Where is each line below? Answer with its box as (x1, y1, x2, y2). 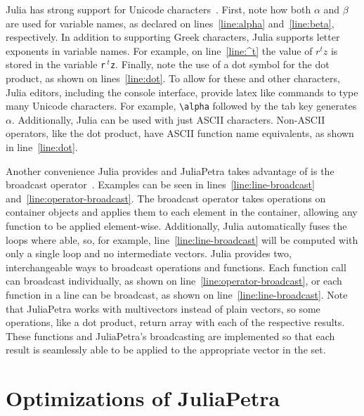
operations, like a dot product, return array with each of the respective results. (6, 315, 345, 330)
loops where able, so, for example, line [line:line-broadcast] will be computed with (6, 232, 358, 247)
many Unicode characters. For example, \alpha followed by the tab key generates (6, 98, 357, 113)
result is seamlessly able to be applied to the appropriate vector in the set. (6, 342, 326, 357)
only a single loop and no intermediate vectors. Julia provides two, (6, 246, 292, 261)
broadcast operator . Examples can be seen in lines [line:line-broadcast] (6, 177, 315, 192)
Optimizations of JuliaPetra (6, 384, 280, 412)
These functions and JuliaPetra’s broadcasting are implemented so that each (6, 328, 335, 343)
